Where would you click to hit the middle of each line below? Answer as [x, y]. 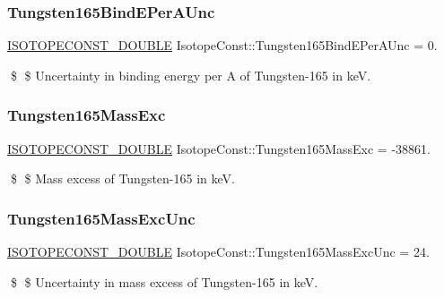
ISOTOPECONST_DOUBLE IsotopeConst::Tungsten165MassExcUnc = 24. [218, 252]
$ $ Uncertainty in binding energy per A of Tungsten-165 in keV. [191, 75]
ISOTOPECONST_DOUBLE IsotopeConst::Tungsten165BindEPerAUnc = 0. [222, 45]
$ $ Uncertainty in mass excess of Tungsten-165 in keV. [164, 281]
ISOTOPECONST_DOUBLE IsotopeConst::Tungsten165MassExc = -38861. [219, 148]
